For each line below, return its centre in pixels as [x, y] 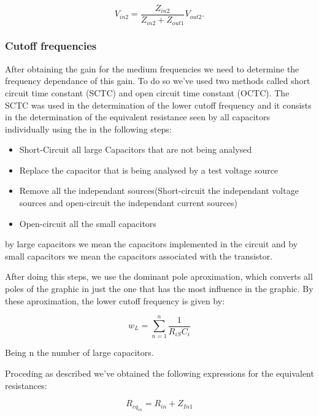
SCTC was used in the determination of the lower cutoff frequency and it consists [158, 105]
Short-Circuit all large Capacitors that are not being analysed [136, 149]
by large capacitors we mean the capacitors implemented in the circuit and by [152, 244]
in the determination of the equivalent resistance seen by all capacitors [138, 117]
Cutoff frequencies [51, 46]
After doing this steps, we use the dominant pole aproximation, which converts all [159, 276]
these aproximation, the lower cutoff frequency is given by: [115, 300]
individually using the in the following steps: [88, 129]
